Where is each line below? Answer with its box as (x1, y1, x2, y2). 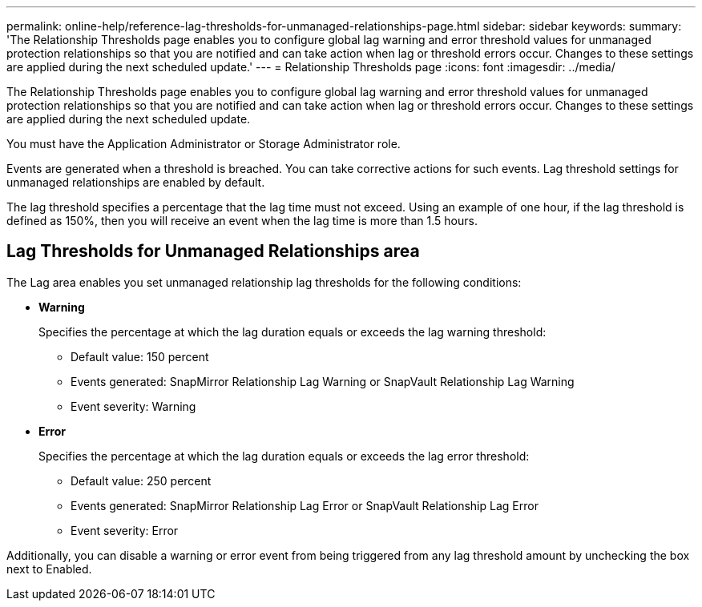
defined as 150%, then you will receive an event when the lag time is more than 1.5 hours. (6, 214, 478, 227)
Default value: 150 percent (71, 349, 209, 364)
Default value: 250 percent (71, 473, 212, 488)
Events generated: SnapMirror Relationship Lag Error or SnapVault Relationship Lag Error (71, 498, 539, 513)
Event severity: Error (71, 523, 179, 537)
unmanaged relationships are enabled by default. (6, 175, 265, 189)
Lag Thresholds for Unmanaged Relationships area (6, 241, 420, 262)
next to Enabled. (6, 561, 92, 576)
